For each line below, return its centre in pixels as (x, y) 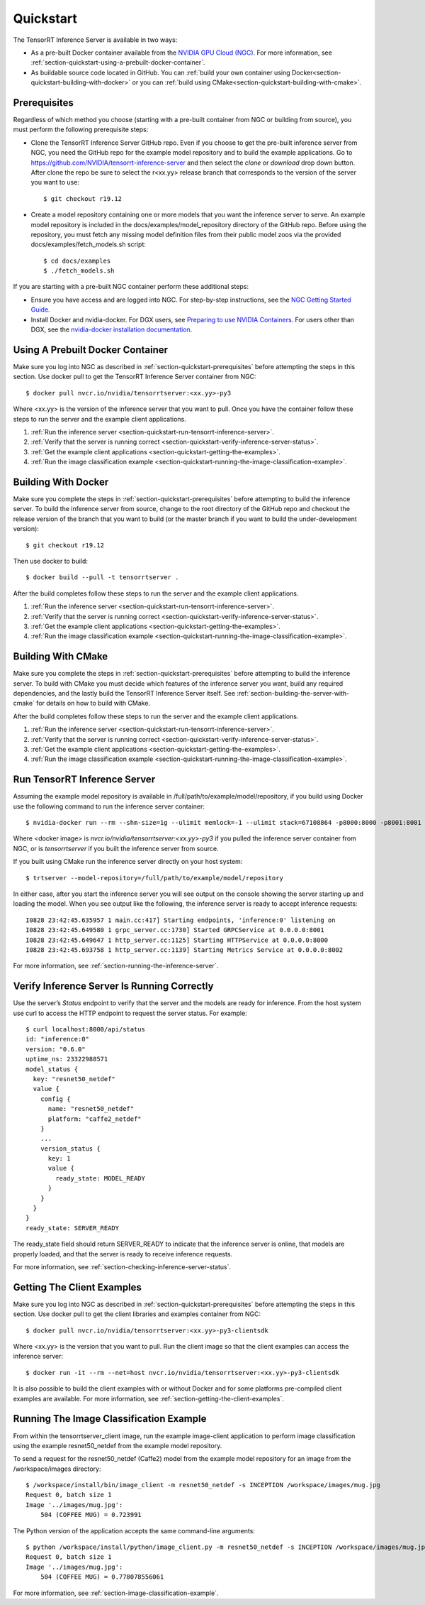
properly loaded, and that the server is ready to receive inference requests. (123, 1254)
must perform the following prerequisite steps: (81, 130)
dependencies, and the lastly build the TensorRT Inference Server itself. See (124, 693)
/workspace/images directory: (57, 1469)
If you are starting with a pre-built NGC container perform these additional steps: (131, 287)
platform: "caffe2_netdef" (95, 1119)
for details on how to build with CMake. (93, 703)
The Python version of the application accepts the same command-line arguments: (134, 1530)
